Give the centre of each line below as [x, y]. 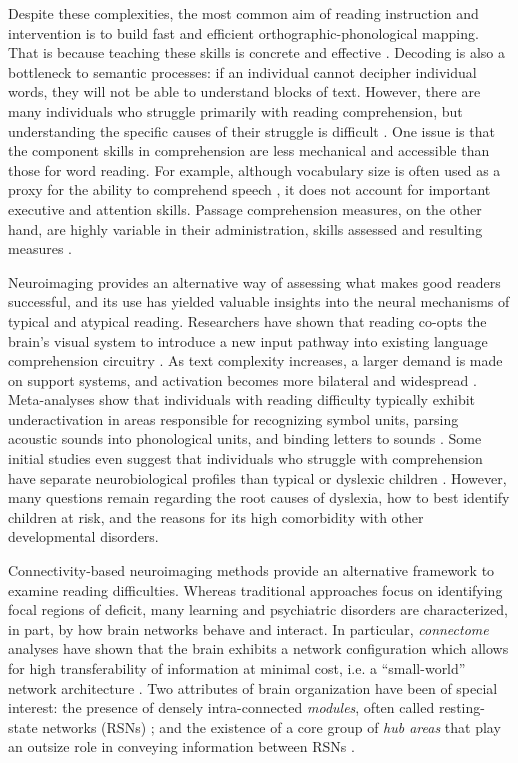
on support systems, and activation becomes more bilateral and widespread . [242, 379]
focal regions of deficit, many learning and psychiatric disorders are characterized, [258, 609]
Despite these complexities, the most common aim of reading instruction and [243, 13]
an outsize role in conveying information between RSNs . [181, 746]
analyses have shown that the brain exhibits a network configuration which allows [258, 648]
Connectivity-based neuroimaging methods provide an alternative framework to [251, 570]
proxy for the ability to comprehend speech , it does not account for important [249, 189]
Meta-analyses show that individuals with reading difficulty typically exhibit [242, 399]
